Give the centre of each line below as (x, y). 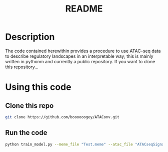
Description (30, 37)
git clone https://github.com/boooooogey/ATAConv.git (62, 117)
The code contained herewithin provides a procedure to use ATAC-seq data (83, 51)
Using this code (38, 87)
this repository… (22, 67)
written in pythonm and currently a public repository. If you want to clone (80, 61)
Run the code (26, 133)
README (84, 9)
